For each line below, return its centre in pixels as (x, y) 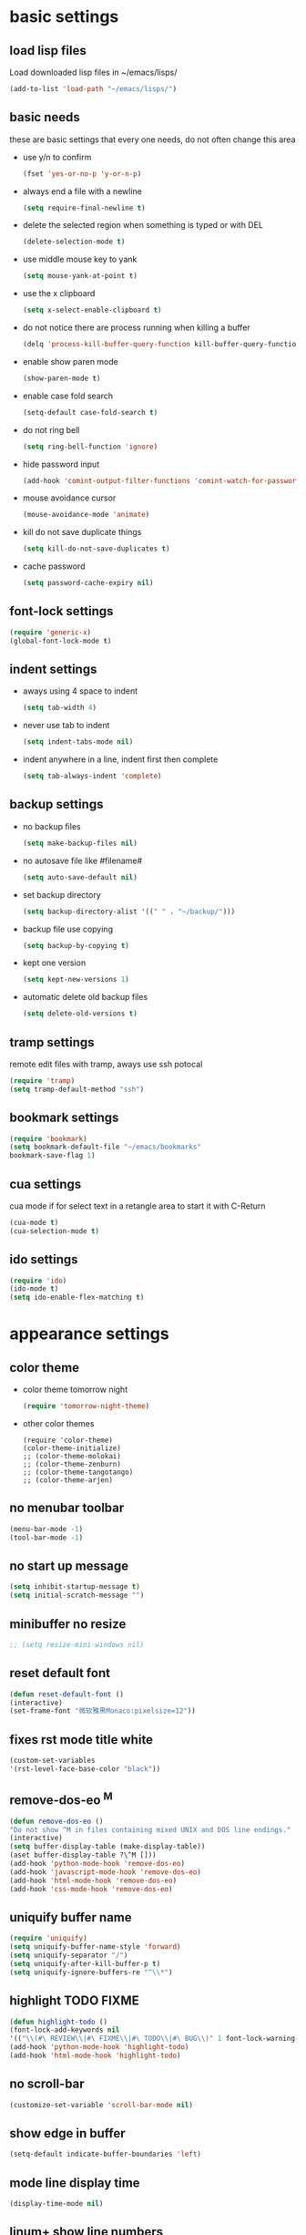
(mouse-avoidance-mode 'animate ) (86, 515)
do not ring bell (51, 429)
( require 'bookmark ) (49, 1138)
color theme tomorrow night (75, 1390)
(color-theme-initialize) (71, 1448)
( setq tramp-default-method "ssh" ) (77, 1089)
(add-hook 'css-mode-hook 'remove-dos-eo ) (91, 1889)
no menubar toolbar (67, 1508)
